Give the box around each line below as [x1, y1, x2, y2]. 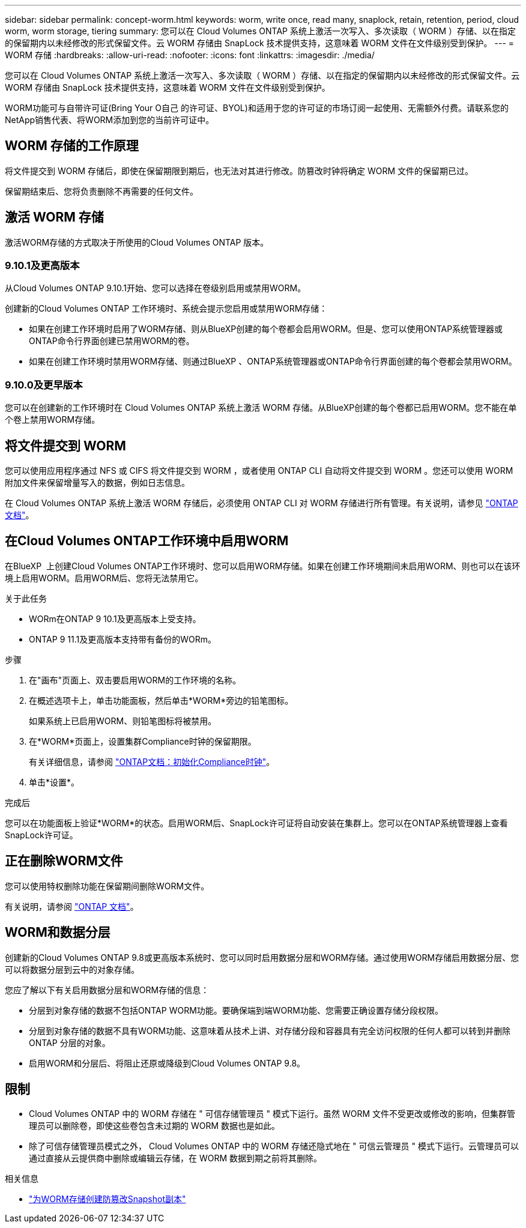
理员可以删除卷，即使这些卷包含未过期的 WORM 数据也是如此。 [29, 1121, 280, 1131]
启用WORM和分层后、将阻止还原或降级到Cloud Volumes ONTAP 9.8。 [29, 1057, 306, 1068]
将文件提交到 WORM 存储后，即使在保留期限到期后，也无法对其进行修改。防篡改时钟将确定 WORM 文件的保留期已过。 [5, 165, 474, 176]
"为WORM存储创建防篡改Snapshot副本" [29, 1194, 186, 1205]
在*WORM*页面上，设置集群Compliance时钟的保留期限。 [29, 736, 256, 746]
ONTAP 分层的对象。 [29, 1037, 110, 1048]
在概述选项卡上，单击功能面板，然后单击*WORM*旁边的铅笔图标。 [29, 695, 294, 706]
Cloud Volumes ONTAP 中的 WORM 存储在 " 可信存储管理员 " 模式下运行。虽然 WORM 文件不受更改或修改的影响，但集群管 [29, 1109, 516, 1119]
